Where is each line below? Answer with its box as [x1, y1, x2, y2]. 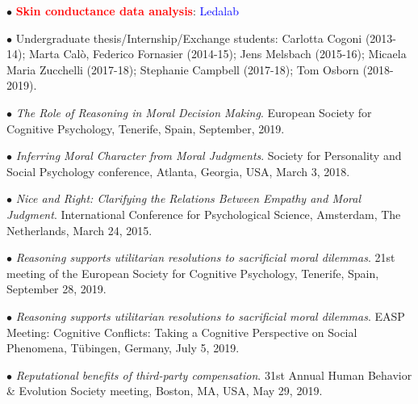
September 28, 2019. [6, 280, 107, 297]
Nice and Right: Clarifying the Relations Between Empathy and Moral [15, 190, 362, 207]
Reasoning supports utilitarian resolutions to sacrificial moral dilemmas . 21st [15, 249, 395, 266]
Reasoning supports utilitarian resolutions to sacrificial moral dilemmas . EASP [15, 307, 405, 324]
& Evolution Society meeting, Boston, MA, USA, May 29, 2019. [6, 382, 323, 399]
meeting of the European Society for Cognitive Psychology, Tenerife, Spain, [6, 264, 379, 281]
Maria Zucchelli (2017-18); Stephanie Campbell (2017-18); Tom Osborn [6, 61, 359, 78]
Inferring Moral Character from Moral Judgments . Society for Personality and [15, 147, 402, 164]
